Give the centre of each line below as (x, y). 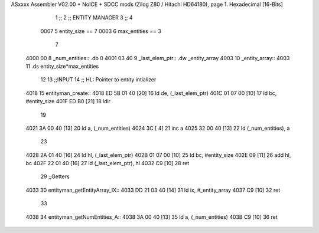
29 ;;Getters (55, 176)
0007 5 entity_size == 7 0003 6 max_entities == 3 (101, 31)
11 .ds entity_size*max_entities (62, 66)
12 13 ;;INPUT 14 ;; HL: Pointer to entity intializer (98, 80)
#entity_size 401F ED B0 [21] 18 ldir (68, 101)
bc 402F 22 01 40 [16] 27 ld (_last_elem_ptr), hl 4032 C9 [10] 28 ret (108, 163)
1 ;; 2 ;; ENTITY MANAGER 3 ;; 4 (94, 18)
